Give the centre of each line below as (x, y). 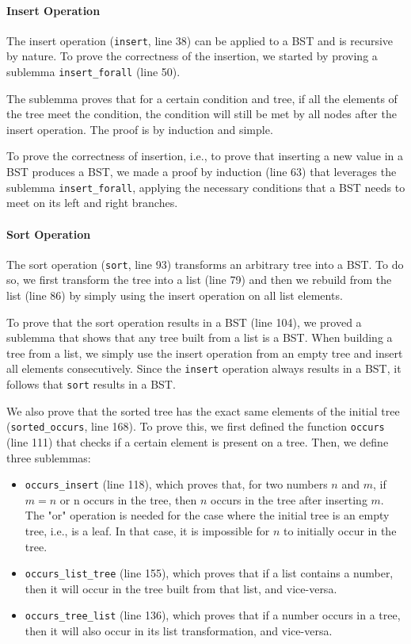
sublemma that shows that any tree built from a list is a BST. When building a (200, 337)
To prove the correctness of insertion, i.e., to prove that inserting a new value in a (205, 156)
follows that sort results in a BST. (91, 384)
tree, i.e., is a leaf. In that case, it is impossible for (147, 530)
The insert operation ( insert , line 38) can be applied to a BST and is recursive (200, 40)
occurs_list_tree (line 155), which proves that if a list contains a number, (209, 573)
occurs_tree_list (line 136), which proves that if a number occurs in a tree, (213, 615)
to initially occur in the (340, 530)
